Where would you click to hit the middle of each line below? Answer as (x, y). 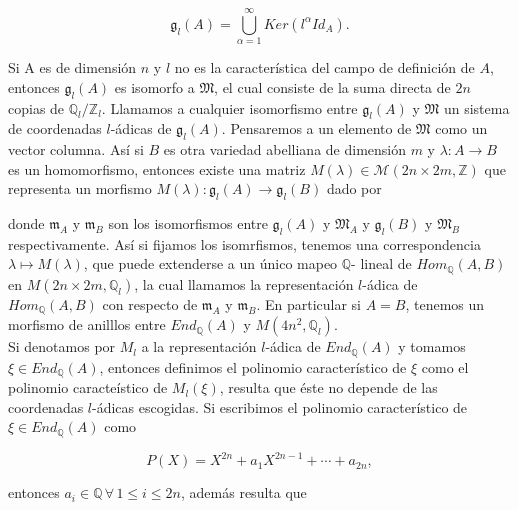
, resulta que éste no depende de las (328, 387)
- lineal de (381, 263)
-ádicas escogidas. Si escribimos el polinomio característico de (280, 406)
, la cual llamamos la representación (244, 283)
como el (445, 366)
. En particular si (308, 303)
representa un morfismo (80, 188)
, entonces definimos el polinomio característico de (253, 366)
